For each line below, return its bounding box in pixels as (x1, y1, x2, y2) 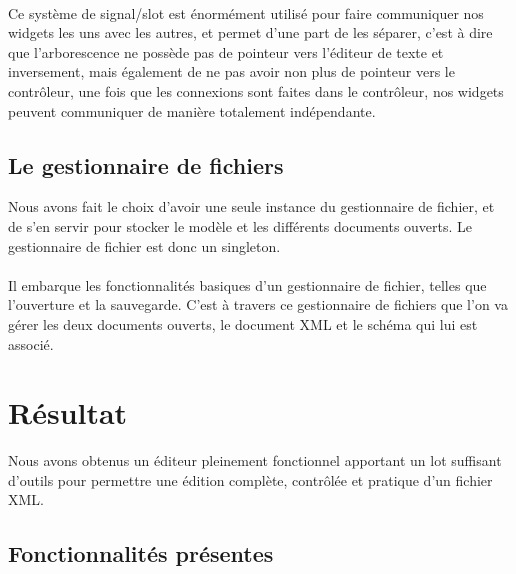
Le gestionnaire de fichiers (8, 149, 284, 180)
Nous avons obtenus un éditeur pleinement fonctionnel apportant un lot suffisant (8, 450, 502, 471)
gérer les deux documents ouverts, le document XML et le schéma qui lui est (8, 313, 478, 334)
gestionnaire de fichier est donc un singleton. (8, 235, 281, 256)
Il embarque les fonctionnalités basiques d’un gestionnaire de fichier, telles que (8, 274, 487, 295)
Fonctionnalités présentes (8, 538, 274, 569)
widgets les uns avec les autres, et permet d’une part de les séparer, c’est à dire (8, 22, 493, 43)
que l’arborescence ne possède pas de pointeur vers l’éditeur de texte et (8, 41, 444, 62)
